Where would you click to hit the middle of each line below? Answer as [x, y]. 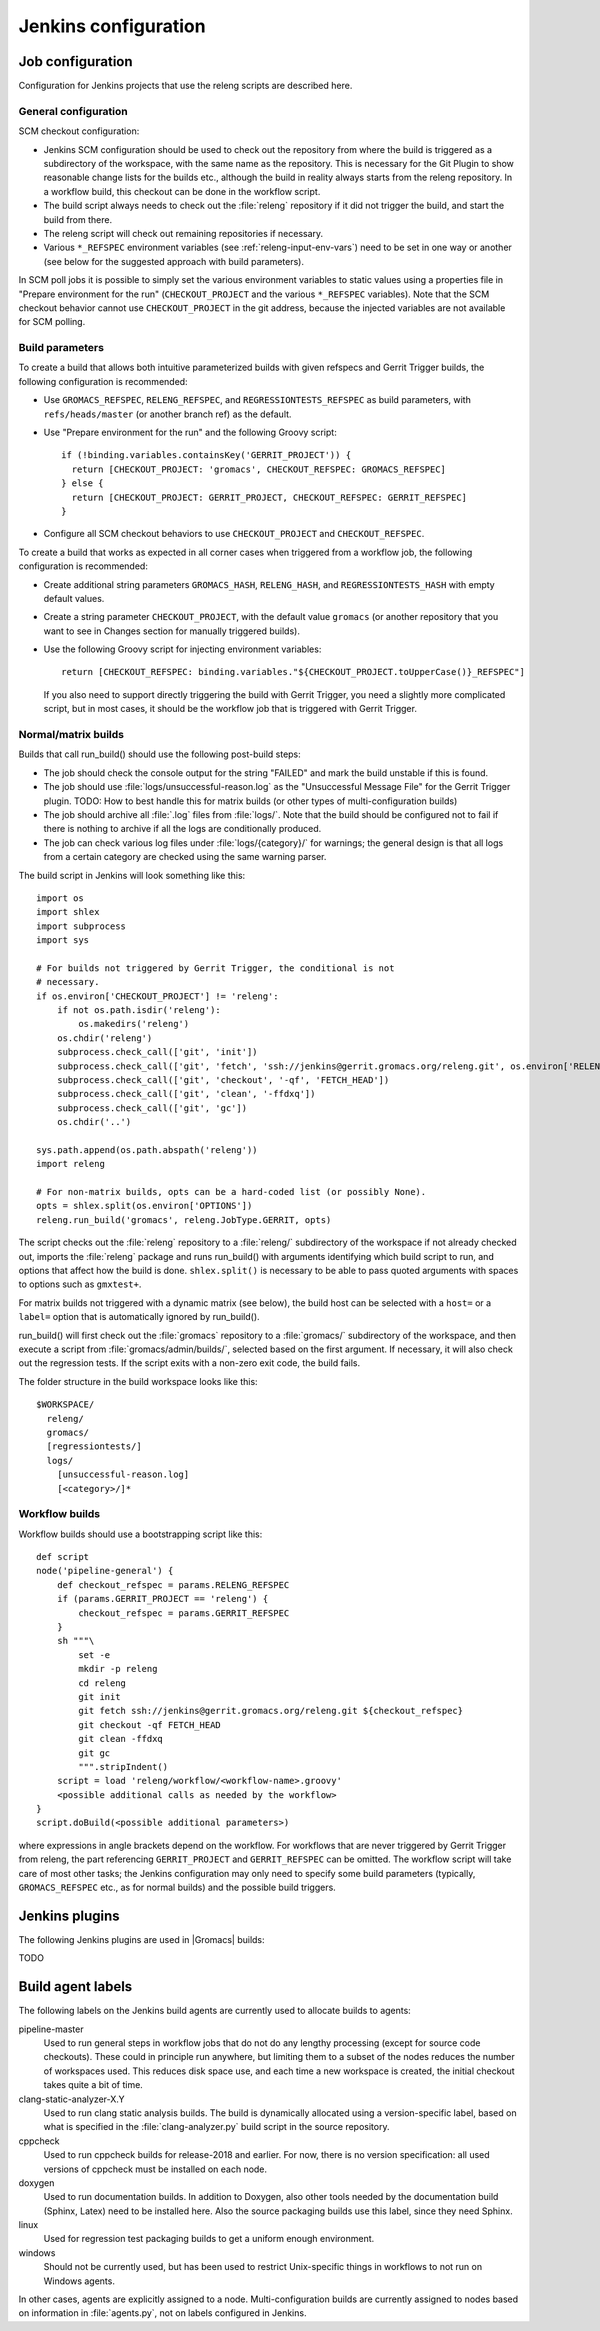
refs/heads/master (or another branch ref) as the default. [167, 414]
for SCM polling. [52, 322]
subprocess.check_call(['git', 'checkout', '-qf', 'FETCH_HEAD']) [223, 1079]
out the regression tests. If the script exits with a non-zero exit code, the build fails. [189, 1363]
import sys [63, 940]
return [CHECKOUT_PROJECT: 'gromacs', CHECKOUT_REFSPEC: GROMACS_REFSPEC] [259, 469]
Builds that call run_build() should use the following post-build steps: [160, 754]
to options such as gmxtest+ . [80, 1284]
